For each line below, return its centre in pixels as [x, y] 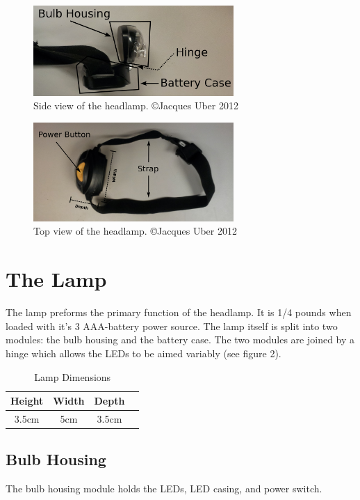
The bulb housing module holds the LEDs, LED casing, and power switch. [164, 489]
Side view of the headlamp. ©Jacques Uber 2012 [136, 106]
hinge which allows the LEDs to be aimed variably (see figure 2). [144, 353]
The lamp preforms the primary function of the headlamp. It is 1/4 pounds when [179, 312]
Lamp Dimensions [73, 376]
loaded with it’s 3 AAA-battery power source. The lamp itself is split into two [172, 326]
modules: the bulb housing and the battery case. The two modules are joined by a [180, 339]
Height [27, 401]
